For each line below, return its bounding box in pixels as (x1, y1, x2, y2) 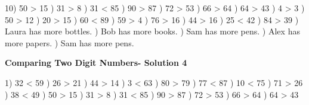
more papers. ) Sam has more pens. (5, 36, 134, 49)
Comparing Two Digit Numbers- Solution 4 (5, 56, 187, 69)
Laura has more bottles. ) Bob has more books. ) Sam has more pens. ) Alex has (5, 25, 300, 37)
